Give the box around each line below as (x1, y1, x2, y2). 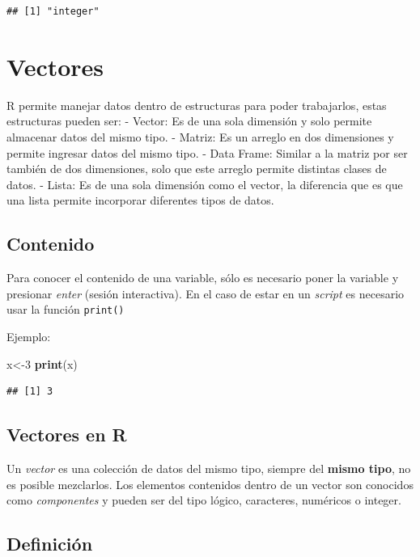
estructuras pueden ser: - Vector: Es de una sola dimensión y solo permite (6, 112, 372, 129)
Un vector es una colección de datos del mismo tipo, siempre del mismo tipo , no (6, 459, 411, 476)
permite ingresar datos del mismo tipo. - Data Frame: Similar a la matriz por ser (6, 144, 408, 161)
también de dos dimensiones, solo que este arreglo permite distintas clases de (6, 160, 387, 177)
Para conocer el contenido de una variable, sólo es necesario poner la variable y (6, 269, 399, 286)
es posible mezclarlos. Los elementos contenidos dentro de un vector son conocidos (6, 475, 414, 492)
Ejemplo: (6, 327, 51, 344)
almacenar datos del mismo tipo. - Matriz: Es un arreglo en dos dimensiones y (6, 128, 394, 145)
